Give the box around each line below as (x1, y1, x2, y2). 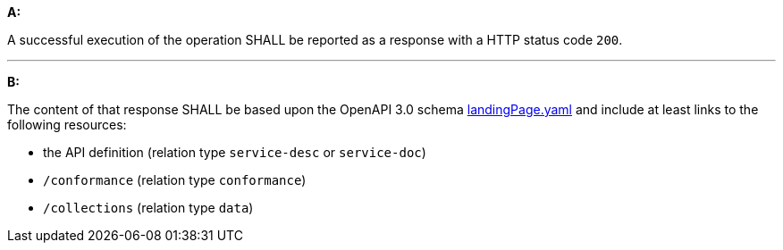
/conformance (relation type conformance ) (43, 172, 307, 187)
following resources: (7, 117, 127, 132)
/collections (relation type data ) (43, 200, 254, 215)
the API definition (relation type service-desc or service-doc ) (43, 145, 426, 160)
